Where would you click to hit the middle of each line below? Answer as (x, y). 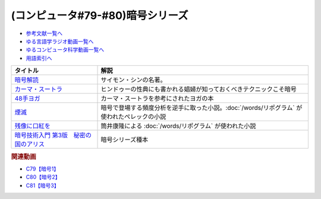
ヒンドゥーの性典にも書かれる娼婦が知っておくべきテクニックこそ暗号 (199, 89)
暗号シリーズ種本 (125, 140)
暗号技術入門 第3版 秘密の (53, 135)
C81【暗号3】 (43, 185)
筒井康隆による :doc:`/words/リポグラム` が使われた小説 (178, 126)
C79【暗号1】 (43, 169)
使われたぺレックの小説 (133, 117)
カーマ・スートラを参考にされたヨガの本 (157, 99)
